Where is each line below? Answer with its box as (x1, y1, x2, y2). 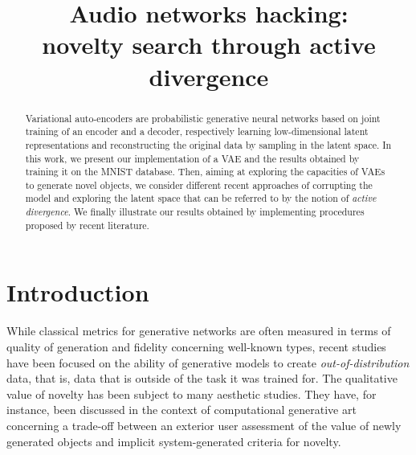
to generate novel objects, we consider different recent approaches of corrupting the (25, 178, 373, 191)
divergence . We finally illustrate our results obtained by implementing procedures (25, 205, 365, 219)
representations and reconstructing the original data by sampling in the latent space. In (25, 137, 392, 151)
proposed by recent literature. (25, 218, 149, 232)
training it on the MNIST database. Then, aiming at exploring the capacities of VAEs (25, 165, 385, 178)
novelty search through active (42, 28, 376, 61)
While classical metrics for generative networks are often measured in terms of (6, 322, 391, 339)
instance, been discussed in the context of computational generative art (6, 401, 357, 418)
